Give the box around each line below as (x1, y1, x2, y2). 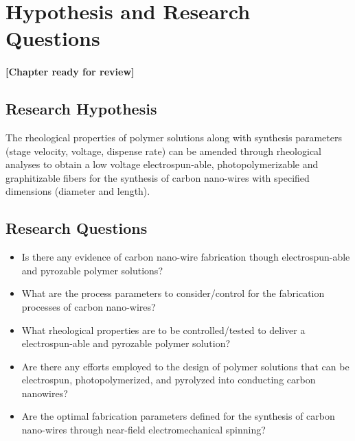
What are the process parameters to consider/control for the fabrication (21, 286, 325, 300)
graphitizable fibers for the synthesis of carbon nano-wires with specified (5, 170, 310, 184)
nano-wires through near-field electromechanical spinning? (21, 422, 266, 437)
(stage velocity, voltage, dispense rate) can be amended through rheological (5, 143, 322, 158)
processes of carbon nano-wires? (21, 299, 156, 313)
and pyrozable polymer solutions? (21, 263, 163, 277)
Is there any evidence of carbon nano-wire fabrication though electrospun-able (21, 250, 350, 264)
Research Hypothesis (5, 98, 157, 119)
